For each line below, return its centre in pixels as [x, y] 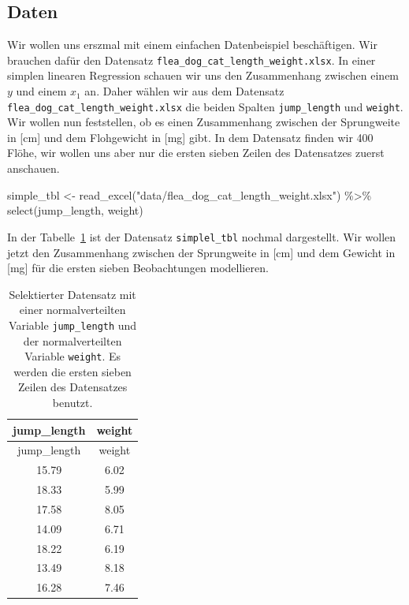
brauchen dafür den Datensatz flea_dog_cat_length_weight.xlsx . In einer [191, 60]
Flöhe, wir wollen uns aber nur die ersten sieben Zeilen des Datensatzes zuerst [196, 153]
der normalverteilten [73, 340]
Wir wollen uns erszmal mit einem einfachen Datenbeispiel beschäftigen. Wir [192, 45]
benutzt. [73, 402]
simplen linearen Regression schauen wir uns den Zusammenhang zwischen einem [203, 75]
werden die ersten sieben [73, 371]
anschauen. [33, 168]
